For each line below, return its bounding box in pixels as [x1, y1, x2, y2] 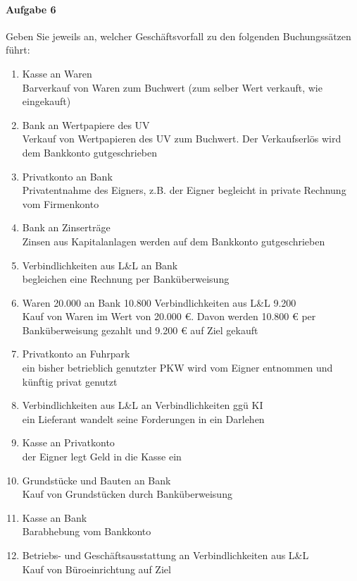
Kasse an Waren [22, 66, 92, 80]
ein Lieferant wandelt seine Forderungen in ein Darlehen [22, 411, 265, 426]
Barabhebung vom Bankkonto [22, 524, 151, 539]
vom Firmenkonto [22, 196, 99, 211]
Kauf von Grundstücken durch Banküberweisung [22, 487, 232, 501]
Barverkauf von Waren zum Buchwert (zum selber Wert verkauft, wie [22, 80, 322, 94]
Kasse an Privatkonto [22, 435, 115, 450]
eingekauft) [22, 94, 71, 109]
